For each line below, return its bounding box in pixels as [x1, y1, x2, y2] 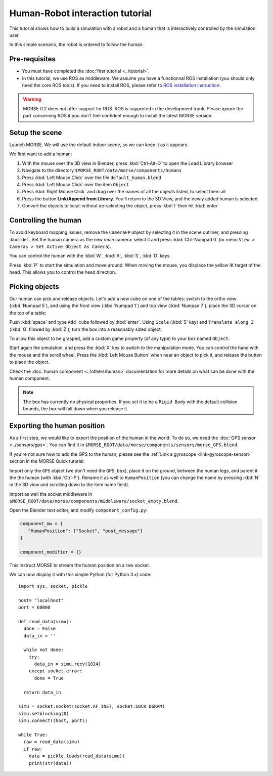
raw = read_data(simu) [23, 739, 80, 745]
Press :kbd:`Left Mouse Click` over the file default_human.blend [22, 175, 161, 181]
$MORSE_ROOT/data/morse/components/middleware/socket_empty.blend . [9, 498, 179, 504]
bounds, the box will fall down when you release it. [23, 406, 128, 412]
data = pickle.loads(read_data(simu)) [28, 753, 125, 759]
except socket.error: [28, 668, 83, 674]
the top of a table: [9, 310, 47, 316]
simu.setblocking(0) [18, 711, 69, 716]
